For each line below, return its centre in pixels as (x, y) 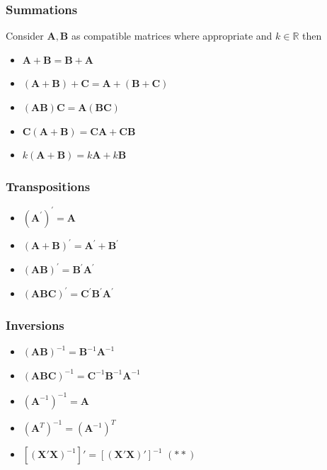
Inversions (35, 325)
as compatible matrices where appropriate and (172, 36)
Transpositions (48, 186)
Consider (25, 36)
